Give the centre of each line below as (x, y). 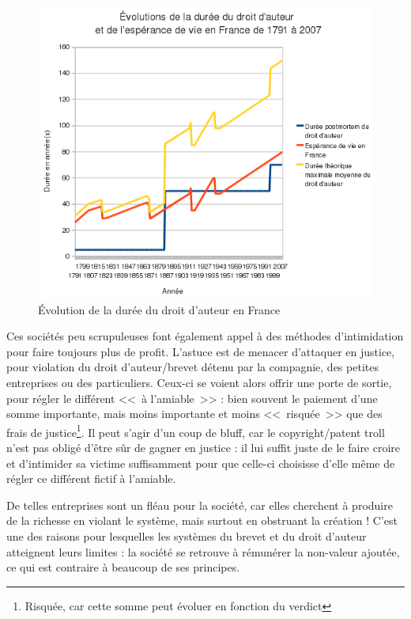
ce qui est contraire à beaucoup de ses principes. (123, 567)
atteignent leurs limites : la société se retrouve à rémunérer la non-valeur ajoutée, (203, 551)
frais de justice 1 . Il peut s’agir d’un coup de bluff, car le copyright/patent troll (196, 431)
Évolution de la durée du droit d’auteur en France (159, 309)
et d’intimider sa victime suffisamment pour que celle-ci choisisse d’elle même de (201, 463)
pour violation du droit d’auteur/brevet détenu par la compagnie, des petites (192, 367)
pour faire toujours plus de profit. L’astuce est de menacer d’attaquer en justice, (201, 351)
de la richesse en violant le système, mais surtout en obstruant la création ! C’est (202, 520)
